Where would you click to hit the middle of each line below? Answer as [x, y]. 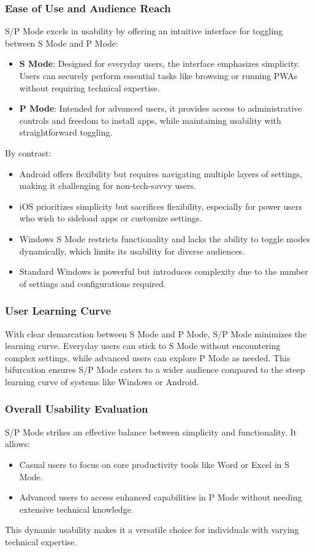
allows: [17, 444]
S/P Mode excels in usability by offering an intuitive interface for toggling [144, 31]
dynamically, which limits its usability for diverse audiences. [132, 251]
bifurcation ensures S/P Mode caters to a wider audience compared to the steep [155, 370]
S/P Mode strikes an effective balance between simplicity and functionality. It [151, 431]
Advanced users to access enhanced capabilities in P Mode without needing [161, 497]
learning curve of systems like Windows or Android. [102, 381]
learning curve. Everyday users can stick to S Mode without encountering [143, 346]
